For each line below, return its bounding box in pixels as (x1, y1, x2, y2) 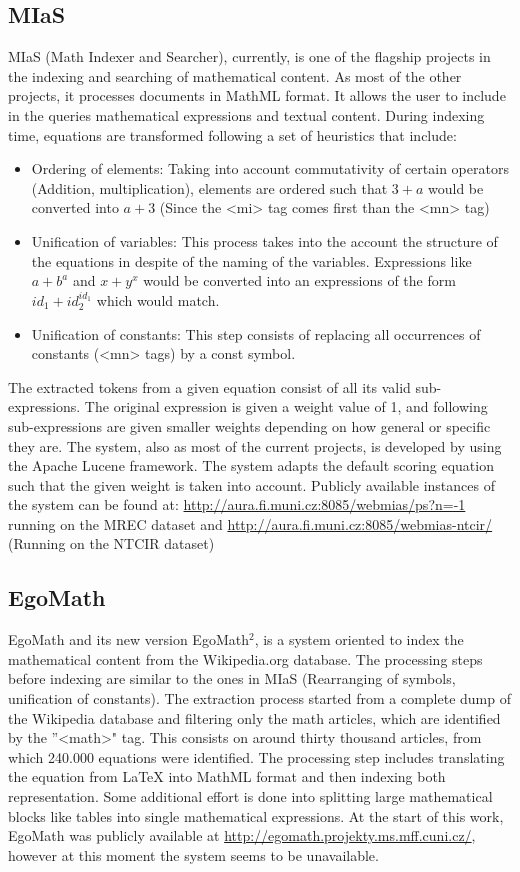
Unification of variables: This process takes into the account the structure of (31, 230, 498, 251)
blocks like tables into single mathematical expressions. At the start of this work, (8, 805, 504, 826)
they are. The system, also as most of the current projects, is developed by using (8, 435, 502, 456)
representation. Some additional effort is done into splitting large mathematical (8, 786, 493, 807)
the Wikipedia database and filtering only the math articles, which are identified (8, 707, 501, 728)
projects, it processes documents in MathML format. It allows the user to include (8, 85, 506, 106)
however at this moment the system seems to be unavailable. (8, 844, 379, 865)
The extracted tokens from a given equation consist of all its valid (8, 376, 411, 397)
